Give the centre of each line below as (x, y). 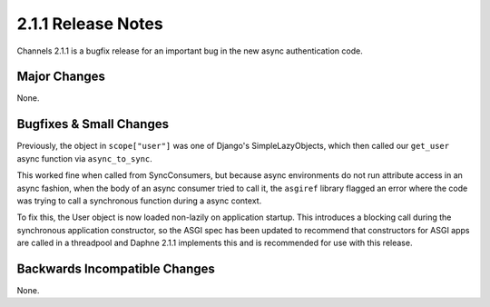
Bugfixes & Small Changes (93, 124)
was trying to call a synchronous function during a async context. (139, 201)
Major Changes (61, 77)
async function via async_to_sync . (85, 158)
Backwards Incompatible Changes (116, 268)
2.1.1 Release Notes (90, 24)
